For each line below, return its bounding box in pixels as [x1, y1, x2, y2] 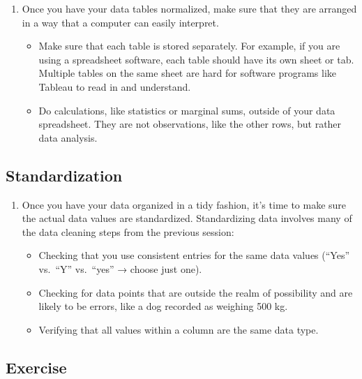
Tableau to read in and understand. [38, 79, 191, 94]
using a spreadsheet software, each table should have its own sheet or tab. [38, 52, 354, 66]
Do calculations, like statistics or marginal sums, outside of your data [38, 103, 335, 117]
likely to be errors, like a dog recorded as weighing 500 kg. [38, 299, 288, 313]
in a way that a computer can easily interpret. [22, 15, 219, 29]
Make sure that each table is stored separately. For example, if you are [38, 38, 340, 53]
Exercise [6, 356, 67, 378]
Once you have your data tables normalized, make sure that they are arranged [22, 1, 357, 15]
